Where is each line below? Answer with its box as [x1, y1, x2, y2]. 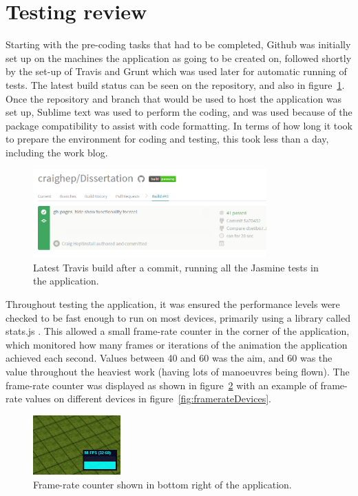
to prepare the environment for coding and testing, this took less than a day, [6, 132, 329, 146]
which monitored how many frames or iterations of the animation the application [6, 337, 348, 351]
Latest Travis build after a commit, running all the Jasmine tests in [33, 260, 319, 274]
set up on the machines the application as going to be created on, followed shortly [6, 50, 352, 65]
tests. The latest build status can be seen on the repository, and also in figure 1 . [6, 77, 345, 92]
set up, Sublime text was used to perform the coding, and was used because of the [6, 105, 352, 119]
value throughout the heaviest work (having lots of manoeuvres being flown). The [6, 364, 350, 378]
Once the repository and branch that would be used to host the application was [6, 91, 342, 105]
